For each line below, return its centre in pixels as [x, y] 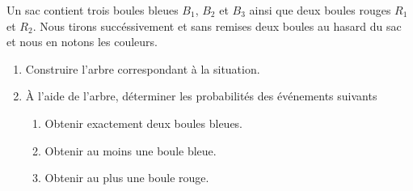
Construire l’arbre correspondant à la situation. [143, 68]
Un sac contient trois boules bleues [93, 10]
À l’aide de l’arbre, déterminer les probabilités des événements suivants [201, 96]
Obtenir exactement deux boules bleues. [144, 123]
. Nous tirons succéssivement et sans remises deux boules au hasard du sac [217, 25]
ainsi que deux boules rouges [320, 10]
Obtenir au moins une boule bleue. [131, 150]
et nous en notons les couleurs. [82, 42]
